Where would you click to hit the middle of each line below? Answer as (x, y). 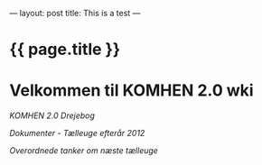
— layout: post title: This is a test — (75, 13)
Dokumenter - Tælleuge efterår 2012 (77, 133)
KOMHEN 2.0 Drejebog (52, 115)
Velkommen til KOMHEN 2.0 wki (132, 91)
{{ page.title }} (65, 50)
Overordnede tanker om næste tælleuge (84, 151)
